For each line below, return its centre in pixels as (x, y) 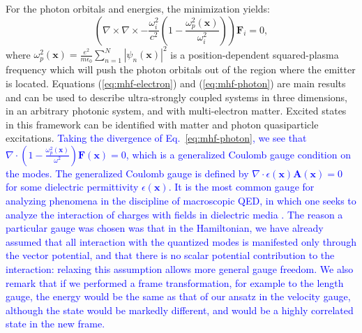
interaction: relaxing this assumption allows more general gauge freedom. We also (180, 269)
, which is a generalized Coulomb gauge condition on (238, 154)
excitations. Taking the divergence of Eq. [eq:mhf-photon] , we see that (156, 138)
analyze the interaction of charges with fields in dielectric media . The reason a (174, 214)
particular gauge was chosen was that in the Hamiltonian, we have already (165, 228)
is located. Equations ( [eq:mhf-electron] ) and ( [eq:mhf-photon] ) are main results (176, 83)
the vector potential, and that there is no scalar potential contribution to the (170, 255)
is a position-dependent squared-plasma (255, 54)
